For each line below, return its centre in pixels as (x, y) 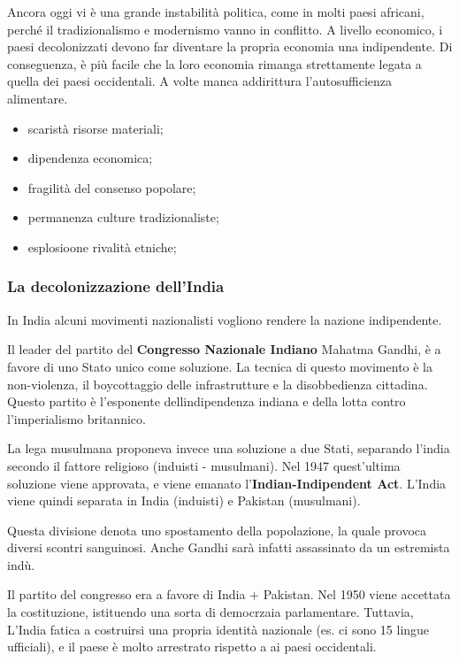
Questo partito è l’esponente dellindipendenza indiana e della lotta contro (207, 401)
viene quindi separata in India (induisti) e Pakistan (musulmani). (184, 500)
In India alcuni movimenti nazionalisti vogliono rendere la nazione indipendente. (225, 319)
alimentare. (38, 98)
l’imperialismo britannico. (76, 418)
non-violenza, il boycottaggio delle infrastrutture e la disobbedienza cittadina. (218, 384)
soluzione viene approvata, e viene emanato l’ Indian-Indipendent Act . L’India (227, 483)
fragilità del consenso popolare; (112, 187)
